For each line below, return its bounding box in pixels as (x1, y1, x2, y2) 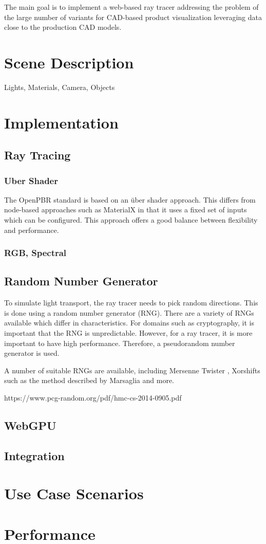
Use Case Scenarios (4, 483, 144, 504)
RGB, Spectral (4, 246, 67, 259)
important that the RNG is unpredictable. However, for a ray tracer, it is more (4, 328, 253, 338)
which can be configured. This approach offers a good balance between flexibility (4, 214, 258, 225)
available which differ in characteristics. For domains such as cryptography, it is (4, 317, 255, 328)
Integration (4, 447, 65, 463)
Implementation (4, 112, 119, 133)
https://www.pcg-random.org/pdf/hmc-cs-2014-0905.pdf (4, 392, 182, 403)
